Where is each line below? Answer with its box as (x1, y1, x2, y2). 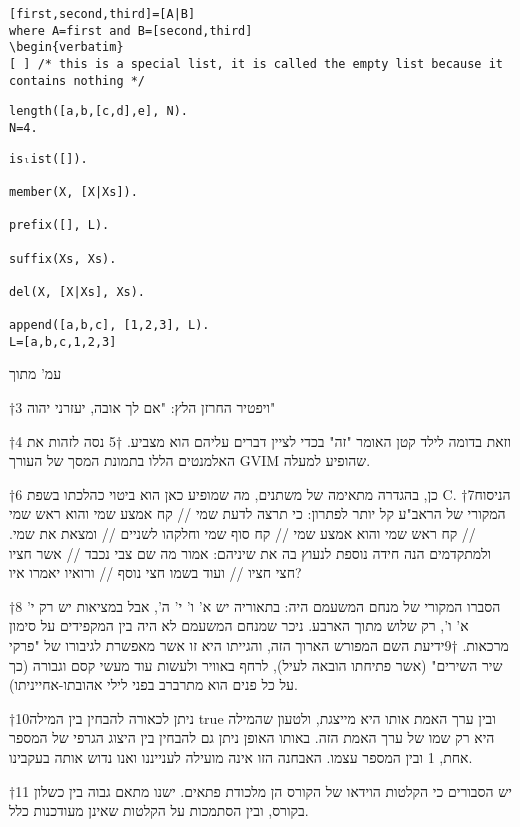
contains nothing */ (9, 73, 146, 88)
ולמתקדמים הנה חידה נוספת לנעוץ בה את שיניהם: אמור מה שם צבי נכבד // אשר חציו (9, 542, 492, 563)
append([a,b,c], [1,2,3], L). (9, 318, 210, 333)
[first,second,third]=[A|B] (9, 7, 196, 21)
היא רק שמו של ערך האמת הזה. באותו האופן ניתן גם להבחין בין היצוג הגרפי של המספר (9, 727, 495, 748)
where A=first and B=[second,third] (9, 23, 253, 38)
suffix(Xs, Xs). (9, 251, 117, 266)
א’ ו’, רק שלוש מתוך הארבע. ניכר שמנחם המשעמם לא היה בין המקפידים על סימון (9, 615, 469, 636)
